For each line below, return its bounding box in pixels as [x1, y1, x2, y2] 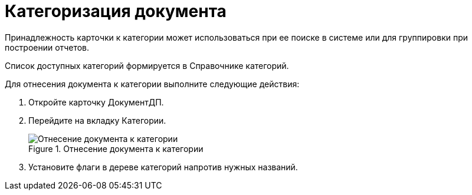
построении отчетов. [5, 42, 90, 52]
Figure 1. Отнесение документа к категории [28, 143, 204, 154]
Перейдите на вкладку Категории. [28, 115, 166, 125]
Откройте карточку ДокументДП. [28, 97, 164, 107]
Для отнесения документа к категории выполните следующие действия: [5, 78, 300, 89]
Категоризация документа [5, 1, 227, 21]
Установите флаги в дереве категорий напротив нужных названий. [28, 161, 298, 172]
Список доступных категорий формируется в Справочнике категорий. [5, 60, 289, 71]
